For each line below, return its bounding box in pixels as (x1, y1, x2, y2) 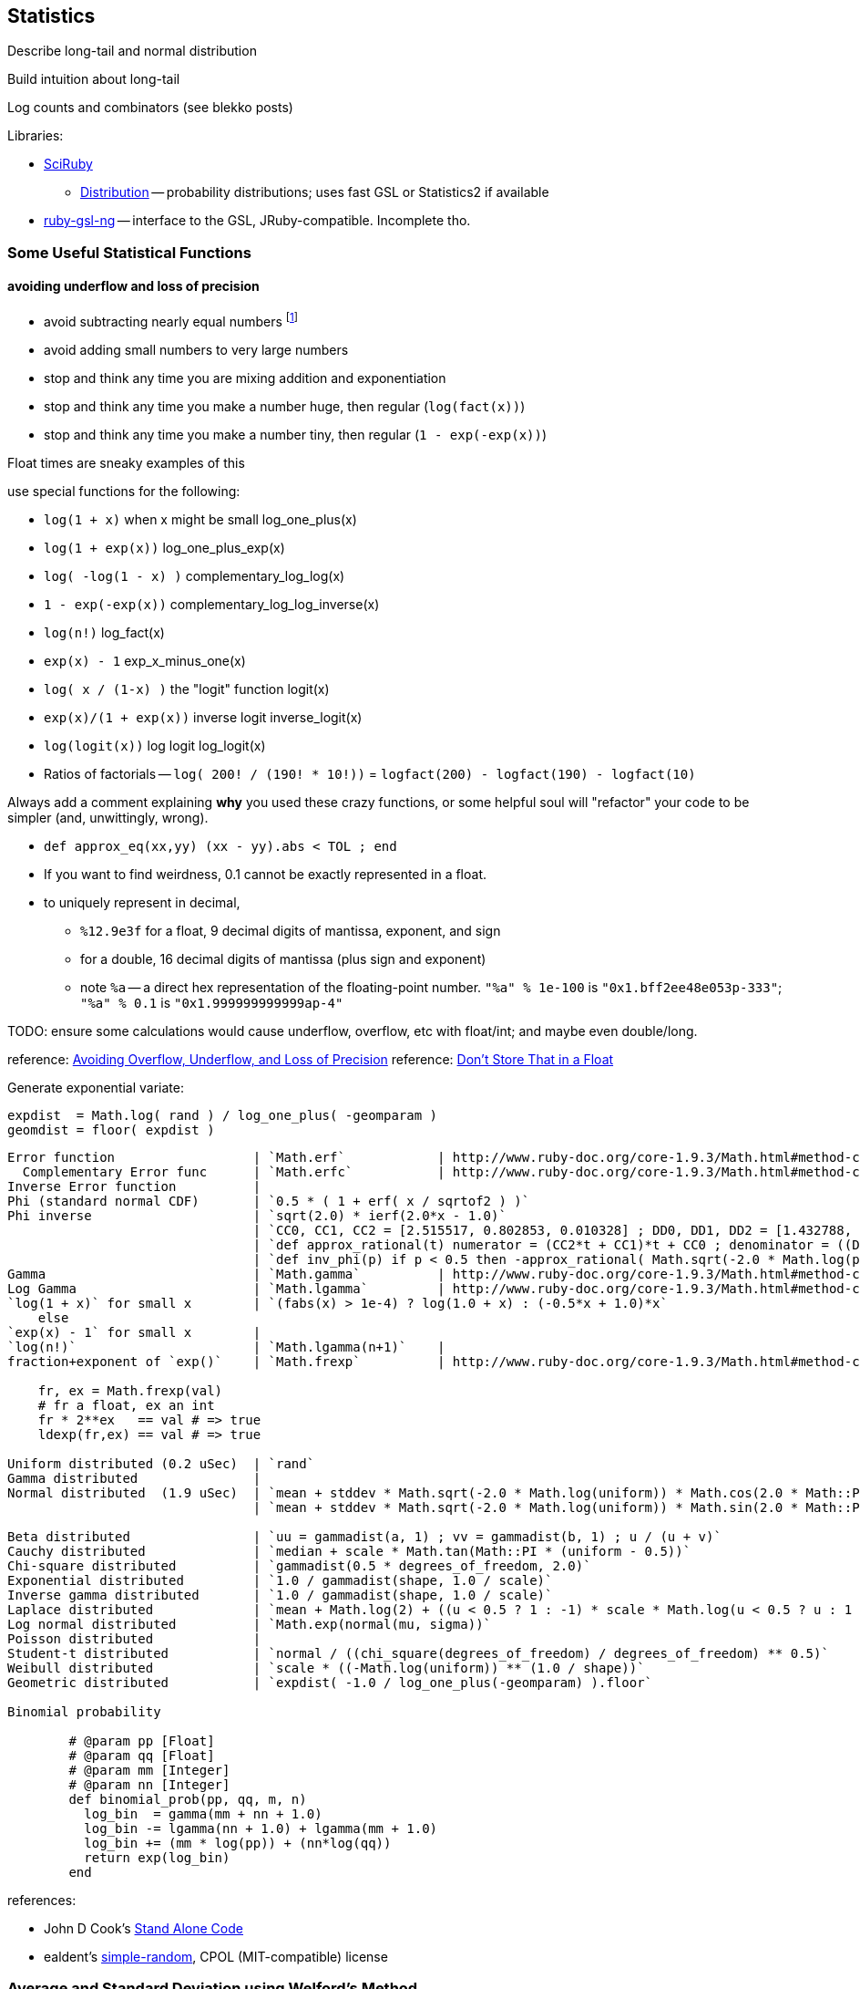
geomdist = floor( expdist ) (7, 1122, 215, 1137)
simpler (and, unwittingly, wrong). (7, 809, 209, 825)
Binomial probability (7, 1704, 161, 1719)
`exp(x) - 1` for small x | (7, 1324, 261, 1340)
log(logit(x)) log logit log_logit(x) (44, 737, 266, 753)
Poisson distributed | (7, 1631, 261, 1646)
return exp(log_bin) (84, 1849, 230, 1865)
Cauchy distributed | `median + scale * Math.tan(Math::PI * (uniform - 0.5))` (7, 1543, 691, 1559)
